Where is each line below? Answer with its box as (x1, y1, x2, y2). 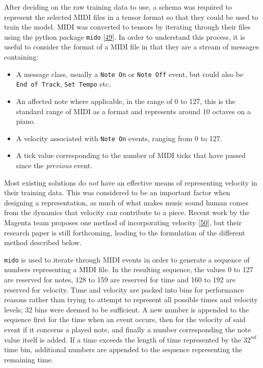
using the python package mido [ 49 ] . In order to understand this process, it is (4, 31, 245, 42)
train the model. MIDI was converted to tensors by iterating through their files (4, 21, 251, 32)
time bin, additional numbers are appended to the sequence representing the (4, 344, 243, 355)
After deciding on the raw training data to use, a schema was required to (4, 2, 232, 12)
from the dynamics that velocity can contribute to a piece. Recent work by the (4, 207, 250, 218)
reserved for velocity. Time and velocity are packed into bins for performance (4, 284, 244, 295)
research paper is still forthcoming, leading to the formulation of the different (4, 227, 245, 238)
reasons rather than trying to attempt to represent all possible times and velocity (4, 294, 258, 305)
